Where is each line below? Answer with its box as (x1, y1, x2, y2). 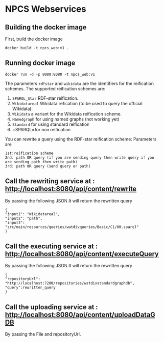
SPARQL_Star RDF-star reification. (12, 95, 79, 101)
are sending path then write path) (5, 159, 78, 164)
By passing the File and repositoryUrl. (5, 331, 81, 337)
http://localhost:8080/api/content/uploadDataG (5, 311, 156, 319)
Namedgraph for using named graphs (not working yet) (12, 116, 120, 122)
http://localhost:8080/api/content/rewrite (5, 185, 137, 193)
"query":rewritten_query (5, 285, 56, 290)
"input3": (5, 220, 25, 225)
